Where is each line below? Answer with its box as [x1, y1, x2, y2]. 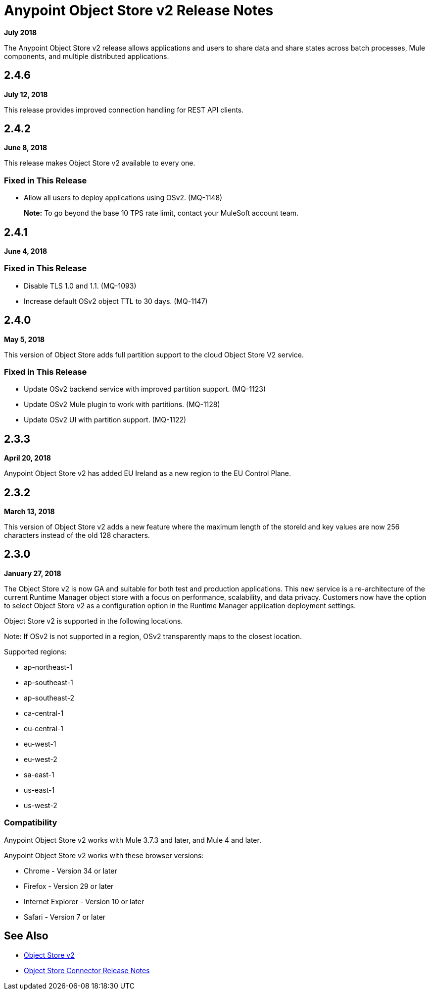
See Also [4, 930, 48, 942]
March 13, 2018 [4, 507, 55, 516]
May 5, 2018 [4, 335, 45, 344]
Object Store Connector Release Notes [24, 966, 150, 975]
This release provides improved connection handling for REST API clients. [4, 105, 244, 114]
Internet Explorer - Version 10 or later [24, 897, 144, 906]
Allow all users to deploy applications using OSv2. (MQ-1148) [24, 193, 223, 202]
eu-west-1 [24, 739, 56, 748]
